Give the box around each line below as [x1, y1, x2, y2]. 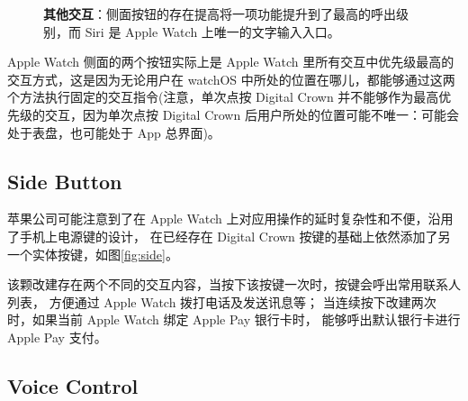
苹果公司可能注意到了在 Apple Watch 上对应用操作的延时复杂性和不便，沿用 [7, 209, 454, 228]
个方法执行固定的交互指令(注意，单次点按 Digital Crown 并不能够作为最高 [7, 87, 439, 106]
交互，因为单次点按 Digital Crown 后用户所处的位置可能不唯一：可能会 [44, 105, 459, 123]
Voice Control [7, 371, 139, 399]
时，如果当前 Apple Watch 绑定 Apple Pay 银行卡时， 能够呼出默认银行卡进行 [7, 310, 461, 329]
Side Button [7, 167, 122, 195]
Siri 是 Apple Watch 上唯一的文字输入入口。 [85, 22, 340, 41]
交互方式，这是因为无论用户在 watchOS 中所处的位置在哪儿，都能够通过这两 [7, 69, 455, 88]
